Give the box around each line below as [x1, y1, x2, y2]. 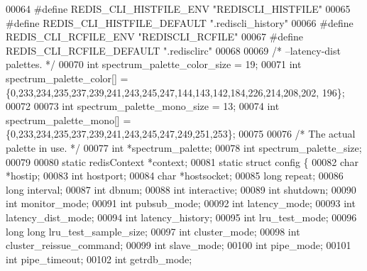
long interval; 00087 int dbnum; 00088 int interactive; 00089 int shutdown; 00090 [6, 182, 356, 197]
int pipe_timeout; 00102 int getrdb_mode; [6, 251, 192, 266]
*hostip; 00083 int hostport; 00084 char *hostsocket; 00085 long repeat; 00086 [6, 168, 344, 183]
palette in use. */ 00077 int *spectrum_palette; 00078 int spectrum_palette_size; [6, 140, 362, 155]
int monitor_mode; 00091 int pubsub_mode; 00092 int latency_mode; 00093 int [6, 196, 356, 211]
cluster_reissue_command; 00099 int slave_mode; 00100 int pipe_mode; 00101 [6, 238, 351, 253]
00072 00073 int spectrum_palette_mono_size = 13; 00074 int [6, 99, 280, 114]
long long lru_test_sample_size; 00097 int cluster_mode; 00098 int [6, 223, 300, 238]
